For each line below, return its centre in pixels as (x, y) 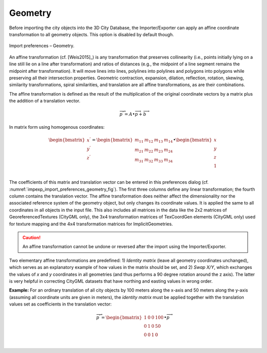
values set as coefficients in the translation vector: (61, 304)
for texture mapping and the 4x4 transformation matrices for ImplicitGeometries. (91, 224)
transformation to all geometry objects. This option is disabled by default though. (91, 34)
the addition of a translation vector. (45, 101)
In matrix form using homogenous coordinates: (57, 127)
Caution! (32, 238)
